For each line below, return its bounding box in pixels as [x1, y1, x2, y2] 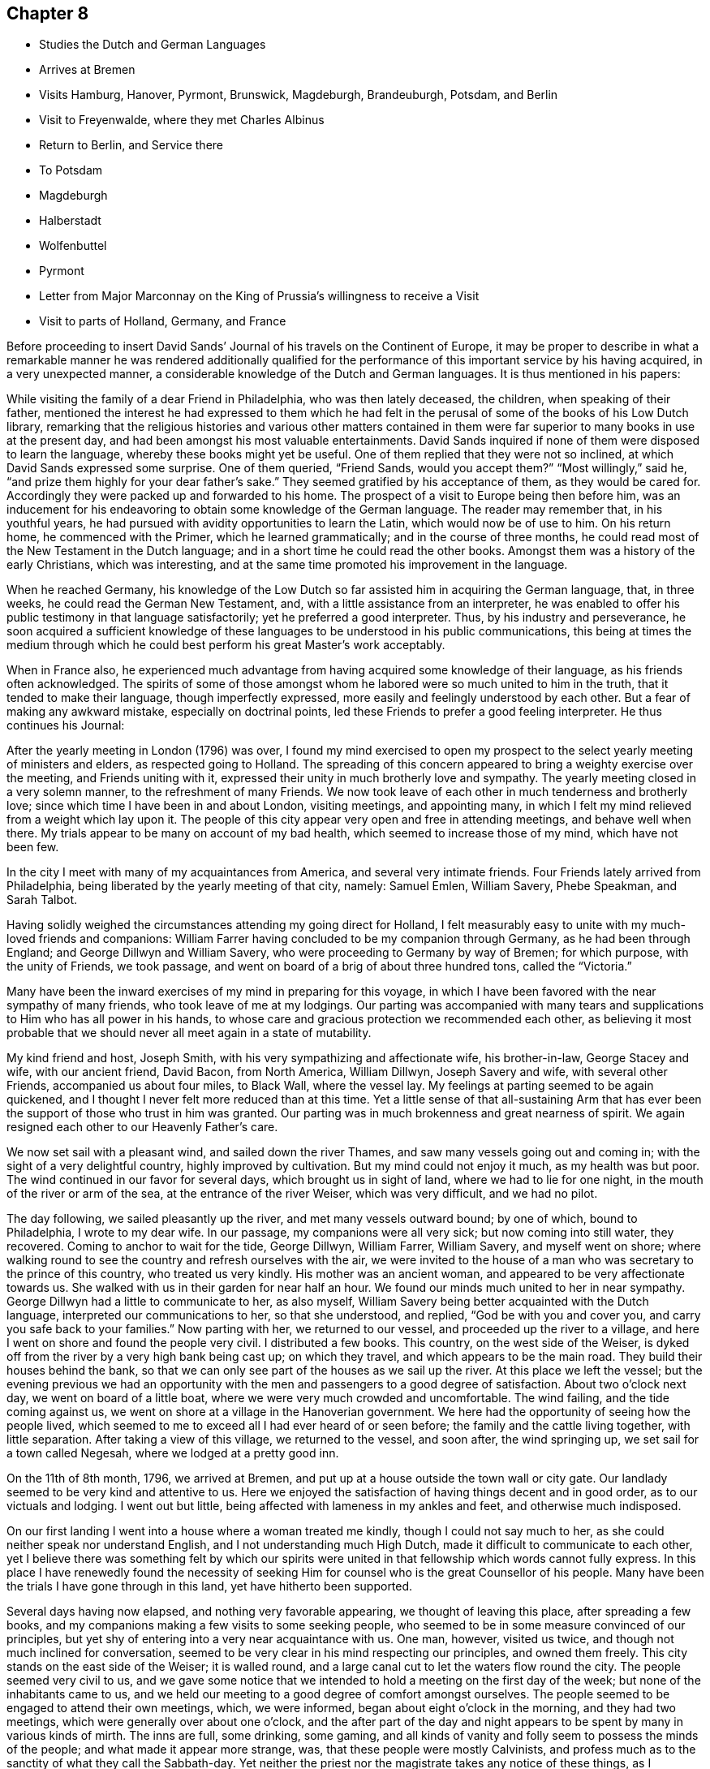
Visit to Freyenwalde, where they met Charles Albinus [39, 113, 325, 127]
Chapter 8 [6, 3, 89, 24]
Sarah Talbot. [6, 893, 78, 907]
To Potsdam [39, 163, 103, 178]
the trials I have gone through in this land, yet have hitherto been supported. [6, 1579, 413, 1594]
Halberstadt [39, 213, 101, 228]
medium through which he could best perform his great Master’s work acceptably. [6, 638, 445, 652]
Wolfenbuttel [39, 239, 107, 253]
